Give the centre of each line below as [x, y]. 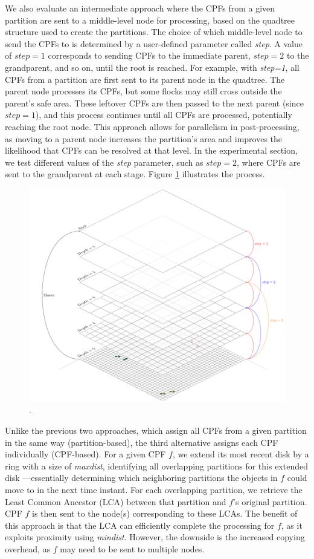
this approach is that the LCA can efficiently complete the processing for [140, 525]
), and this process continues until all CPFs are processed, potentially [164, 115]
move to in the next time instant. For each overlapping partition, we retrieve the [154, 490]
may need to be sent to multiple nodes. [132, 548]
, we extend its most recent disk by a [241, 454]
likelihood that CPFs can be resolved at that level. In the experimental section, [151, 150]
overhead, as [28, 548]
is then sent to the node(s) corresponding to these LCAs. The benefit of [165, 513]
